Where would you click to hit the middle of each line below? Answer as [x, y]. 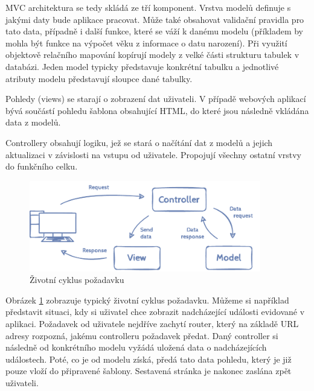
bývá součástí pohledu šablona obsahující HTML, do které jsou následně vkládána [157, 110]
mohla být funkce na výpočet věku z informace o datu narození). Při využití [146, 43]
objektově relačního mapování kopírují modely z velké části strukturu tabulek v [152, 55]
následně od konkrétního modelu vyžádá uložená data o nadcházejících [136, 347]
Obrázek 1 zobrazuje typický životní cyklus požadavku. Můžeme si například [147, 300]
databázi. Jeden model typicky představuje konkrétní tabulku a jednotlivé [142, 66]
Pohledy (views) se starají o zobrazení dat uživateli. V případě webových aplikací [156, 99]
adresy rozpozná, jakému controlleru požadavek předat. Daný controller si [142, 335]
